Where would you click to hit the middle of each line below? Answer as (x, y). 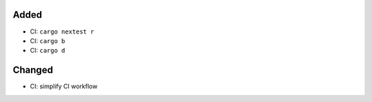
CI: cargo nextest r (62, 31)
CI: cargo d (48, 51)
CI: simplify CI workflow (64, 86)
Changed (33, 70)
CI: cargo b (48, 40)
